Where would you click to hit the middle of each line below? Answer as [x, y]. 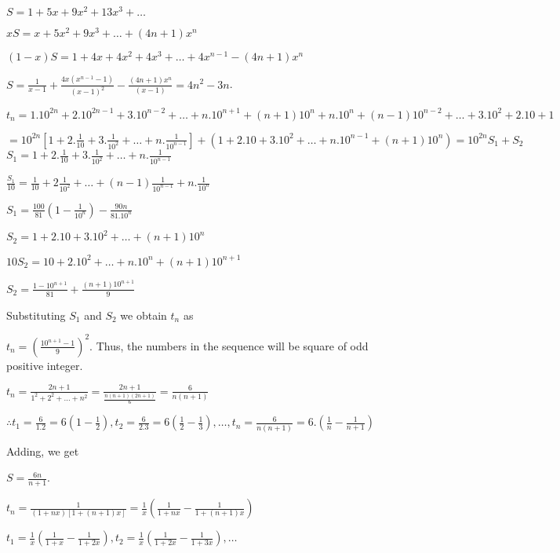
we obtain [144, 315]
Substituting [36, 315]
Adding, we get [43, 450]
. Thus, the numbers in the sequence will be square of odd [229, 345]
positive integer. [45, 365]
